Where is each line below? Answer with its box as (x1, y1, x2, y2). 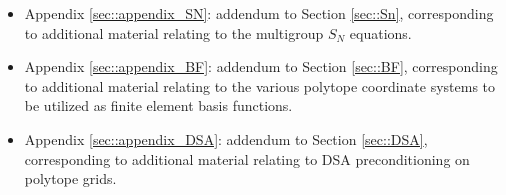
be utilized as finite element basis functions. (24, 95, 293, 116)
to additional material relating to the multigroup (24, 22, 324, 43)
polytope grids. (24, 168, 117, 189)
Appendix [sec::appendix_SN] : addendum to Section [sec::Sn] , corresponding (24, 3, 494, 23)
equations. (349, 22, 412, 43)
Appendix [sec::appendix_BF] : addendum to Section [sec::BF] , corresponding (24, 56, 498, 77)
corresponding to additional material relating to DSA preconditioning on (24, 148, 470, 169)
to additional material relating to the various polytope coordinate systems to (24, 75, 496, 96)
